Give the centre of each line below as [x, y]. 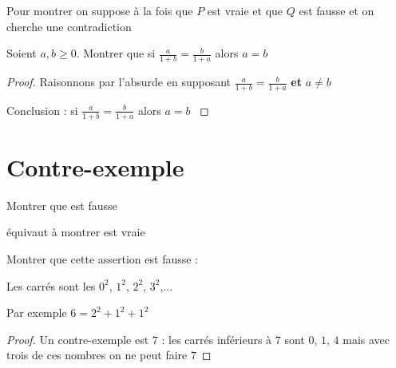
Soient [22, 53]
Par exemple [37, 313]
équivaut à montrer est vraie [76, 232]
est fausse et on [337, 10]
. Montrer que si [116, 53]
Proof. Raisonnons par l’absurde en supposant [119, 82]
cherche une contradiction [69, 26]
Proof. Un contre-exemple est [78, 339]
